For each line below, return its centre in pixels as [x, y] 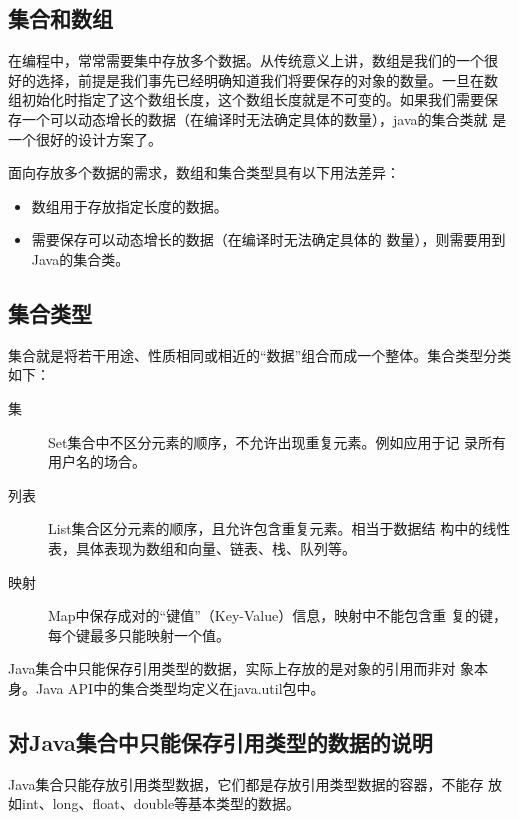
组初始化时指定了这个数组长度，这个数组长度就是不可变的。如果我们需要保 [253, 99]
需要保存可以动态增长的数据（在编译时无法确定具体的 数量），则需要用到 [268, 239]
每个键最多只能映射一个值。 [139, 634]
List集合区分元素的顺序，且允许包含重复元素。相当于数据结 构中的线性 [279, 528]
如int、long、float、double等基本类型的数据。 [154, 803]
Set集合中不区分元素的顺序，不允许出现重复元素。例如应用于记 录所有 [277, 441]
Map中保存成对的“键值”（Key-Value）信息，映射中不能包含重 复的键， [277, 615]
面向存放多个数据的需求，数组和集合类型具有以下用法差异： [204, 172]
